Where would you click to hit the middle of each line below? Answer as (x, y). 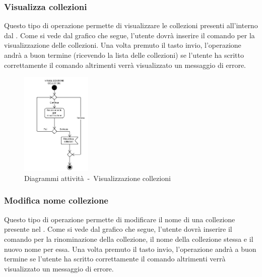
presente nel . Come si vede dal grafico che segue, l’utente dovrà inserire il (118, 229)
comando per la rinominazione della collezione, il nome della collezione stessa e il (129, 239)
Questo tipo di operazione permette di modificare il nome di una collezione (120, 219)
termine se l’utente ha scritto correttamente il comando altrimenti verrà (115, 259)
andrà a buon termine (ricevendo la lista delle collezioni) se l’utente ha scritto (124, 55)
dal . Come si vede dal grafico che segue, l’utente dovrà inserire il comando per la (129, 35)
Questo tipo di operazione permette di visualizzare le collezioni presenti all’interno (131, 25)
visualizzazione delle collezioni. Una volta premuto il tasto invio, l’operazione (123, 45)
